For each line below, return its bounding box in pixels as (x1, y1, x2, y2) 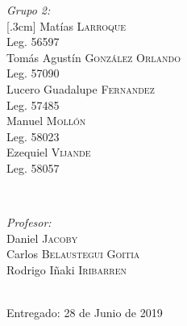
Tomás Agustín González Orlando (6, 48, 181, 65)
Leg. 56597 (6, 33, 60, 50)
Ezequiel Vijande (6, 144, 91, 161)
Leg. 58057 (6, 159, 60, 176)
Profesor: (6, 214, 52, 231)
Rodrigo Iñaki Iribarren (6, 261, 127, 278)
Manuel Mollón (6, 112, 86, 129)
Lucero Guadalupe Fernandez (6, 80, 155, 97)
